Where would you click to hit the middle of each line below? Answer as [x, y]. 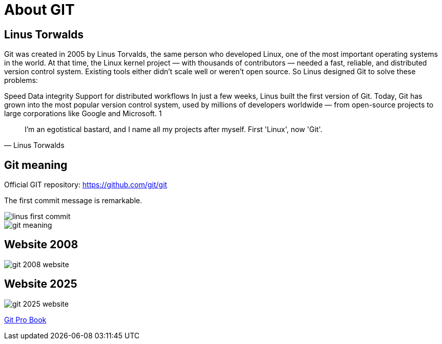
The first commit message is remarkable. [73, 201]
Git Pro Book [25, 319]
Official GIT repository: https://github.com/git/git [86, 185]
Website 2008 [41, 245]
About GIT [39, 10]
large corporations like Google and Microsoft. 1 [83, 114]
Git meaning [36, 165]
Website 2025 [41, 284]
